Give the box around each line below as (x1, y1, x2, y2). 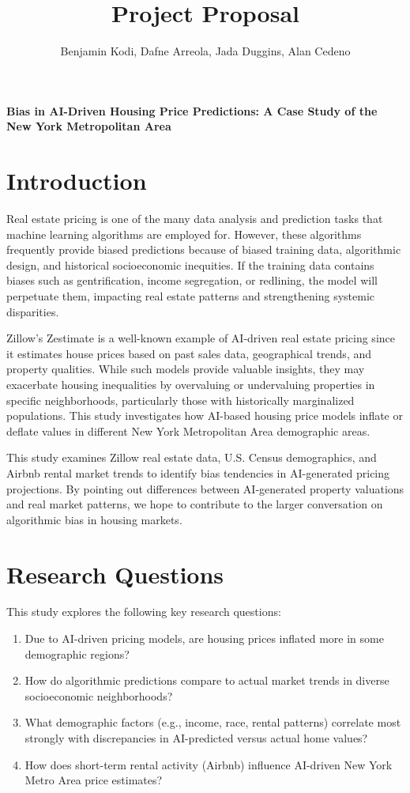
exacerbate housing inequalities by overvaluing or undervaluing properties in (6, 376, 375, 392)
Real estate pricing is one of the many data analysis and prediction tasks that (6, 210, 383, 227)
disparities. (6, 303, 59, 319)
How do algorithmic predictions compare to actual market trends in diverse (24, 672, 389, 689)
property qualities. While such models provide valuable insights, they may (6, 361, 365, 377)
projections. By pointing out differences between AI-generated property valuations (6, 480, 404, 497)
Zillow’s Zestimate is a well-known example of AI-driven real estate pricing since (6, 330, 395, 346)
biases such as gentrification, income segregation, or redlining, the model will (6, 272, 378, 289)
